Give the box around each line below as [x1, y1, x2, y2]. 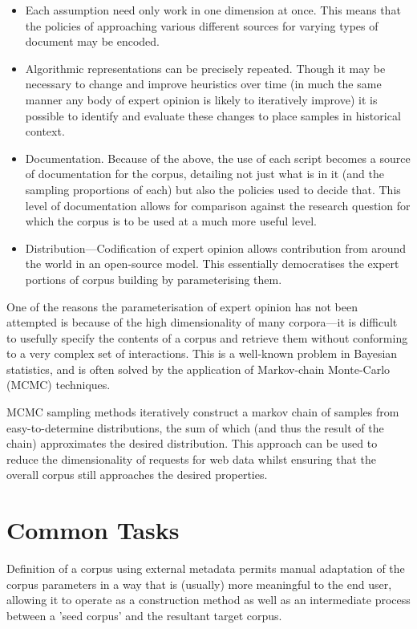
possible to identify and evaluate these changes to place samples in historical [25, 107, 401, 124]
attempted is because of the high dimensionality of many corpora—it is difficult [6, 314, 398, 331]
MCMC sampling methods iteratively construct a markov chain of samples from [6, 404, 399, 420]
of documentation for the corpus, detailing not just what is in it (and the [25, 165, 384, 182]
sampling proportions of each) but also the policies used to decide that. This [25, 181, 401, 197]
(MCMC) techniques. [6, 376, 111, 393]
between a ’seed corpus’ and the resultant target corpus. [6, 607, 282, 623]
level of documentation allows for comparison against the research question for [25, 197, 411, 213]
